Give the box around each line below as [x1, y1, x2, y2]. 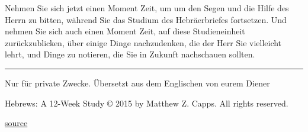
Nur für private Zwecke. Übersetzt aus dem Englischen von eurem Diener [5, 76, 270, 89]
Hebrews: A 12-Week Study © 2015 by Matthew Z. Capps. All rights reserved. [5, 96, 288, 109]
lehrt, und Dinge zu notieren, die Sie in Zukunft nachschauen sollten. [5, 48, 255, 60]
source [5, 117, 28, 129]
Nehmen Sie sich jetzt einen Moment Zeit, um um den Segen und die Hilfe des [5, 2, 289, 14]
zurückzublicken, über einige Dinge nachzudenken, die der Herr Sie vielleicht [5, 36, 282, 49]
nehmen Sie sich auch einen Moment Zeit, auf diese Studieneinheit [5, 25, 245, 37]
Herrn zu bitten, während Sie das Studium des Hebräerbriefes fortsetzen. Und [5, 13, 287, 25]
